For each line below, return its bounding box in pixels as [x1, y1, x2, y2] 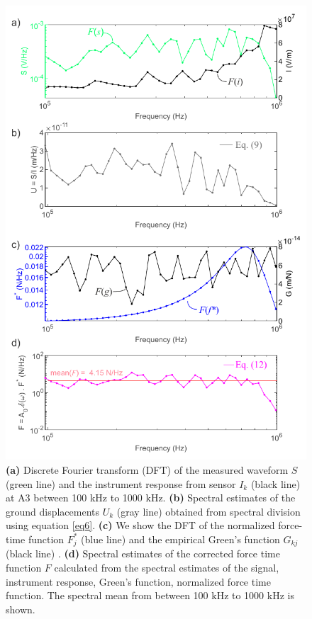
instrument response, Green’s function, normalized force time [6, 574, 271, 589]
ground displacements [6, 504, 100, 518]
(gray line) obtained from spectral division [116, 504, 301, 518]
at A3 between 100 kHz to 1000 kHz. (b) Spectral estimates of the [6, 490, 296, 505]
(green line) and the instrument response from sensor [6, 476, 236, 491]
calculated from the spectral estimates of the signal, [54, 560, 279, 574]
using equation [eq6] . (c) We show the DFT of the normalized [6, 518, 275, 533]
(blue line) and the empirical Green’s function [81, 531, 280, 546]
